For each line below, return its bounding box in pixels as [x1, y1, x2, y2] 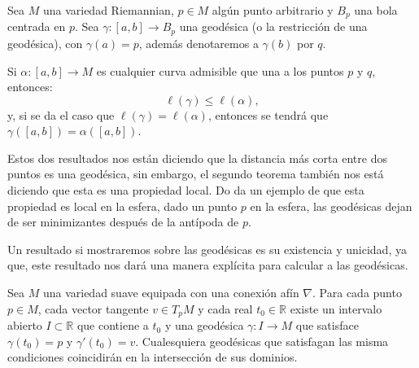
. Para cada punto [312, 284, 402, 301]
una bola [354, 2, 398, 18]
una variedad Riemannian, [42, 2, 174, 18]
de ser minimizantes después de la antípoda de [7, 213, 239, 230]
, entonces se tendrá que [207, 106, 329, 123]
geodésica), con [7, 34, 83, 51]
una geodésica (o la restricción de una [179, 18, 368, 35]
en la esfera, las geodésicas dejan [250, 197, 412, 214]
